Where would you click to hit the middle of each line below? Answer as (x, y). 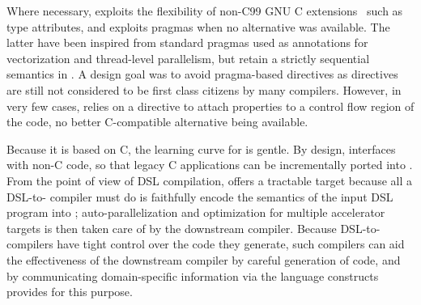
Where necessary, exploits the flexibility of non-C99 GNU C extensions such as (205, 11)
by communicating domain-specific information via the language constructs (193, 275)
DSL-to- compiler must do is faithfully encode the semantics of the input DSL (200, 196)
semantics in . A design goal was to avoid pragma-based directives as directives (202, 74)
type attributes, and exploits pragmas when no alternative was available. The (198, 26)
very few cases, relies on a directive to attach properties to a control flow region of (210, 106)
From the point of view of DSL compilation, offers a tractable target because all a (209, 180)
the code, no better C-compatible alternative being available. (157, 122)
